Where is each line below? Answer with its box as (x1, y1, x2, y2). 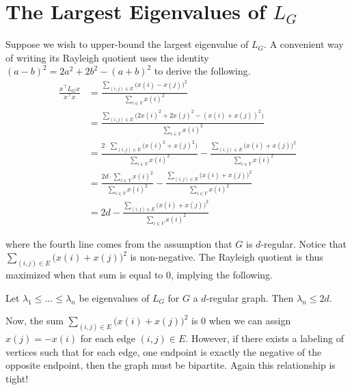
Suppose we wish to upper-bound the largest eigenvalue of (5, 37, 249, 51)
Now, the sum (5, 313, 64, 328)
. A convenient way (264, 37, 344, 51)
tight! (5, 371, 29, 385)
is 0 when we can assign (191, 313, 291, 328)
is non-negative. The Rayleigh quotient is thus (130, 250, 323, 264)
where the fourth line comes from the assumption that (5, 236, 232, 250)
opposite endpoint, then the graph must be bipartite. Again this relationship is (5, 358, 336, 372)
